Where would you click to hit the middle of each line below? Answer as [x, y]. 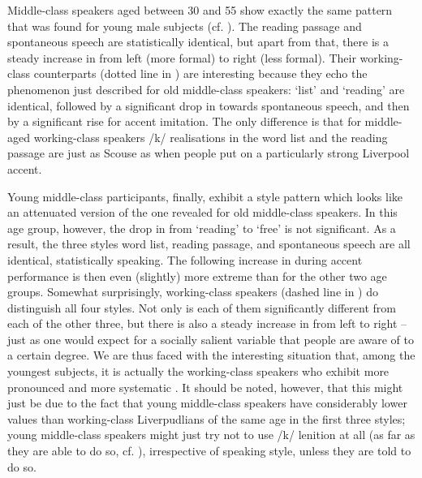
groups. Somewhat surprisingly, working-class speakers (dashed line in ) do [193, 292]
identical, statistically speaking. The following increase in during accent [185, 259]
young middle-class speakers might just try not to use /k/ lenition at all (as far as [211, 435]
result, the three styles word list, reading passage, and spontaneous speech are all [209, 244]
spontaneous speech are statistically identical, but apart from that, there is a [198, 42]
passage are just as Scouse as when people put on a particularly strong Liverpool [209, 153]
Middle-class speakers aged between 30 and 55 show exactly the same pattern [200, 10]
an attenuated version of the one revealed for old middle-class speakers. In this [202, 212]
